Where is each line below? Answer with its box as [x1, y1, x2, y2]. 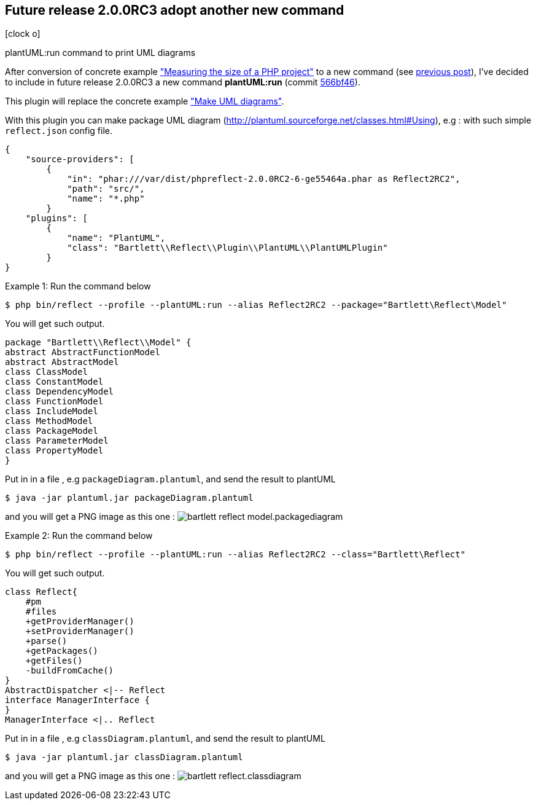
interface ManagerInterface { [5, 695, 150, 705]
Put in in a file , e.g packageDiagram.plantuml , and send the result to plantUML [5, 474, 336, 485]
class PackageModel [5, 426, 98, 436]
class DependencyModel [5, 387, 114, 397]
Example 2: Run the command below [5, 530, 153, 541]
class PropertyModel [5, 446, 104, 456]
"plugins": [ [25, 213, 88, 224]
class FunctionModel [5, 396, 104, 407]
